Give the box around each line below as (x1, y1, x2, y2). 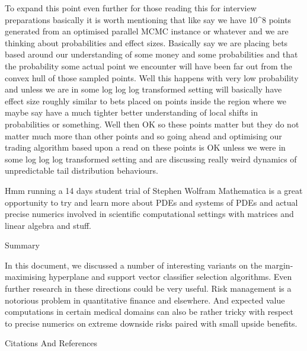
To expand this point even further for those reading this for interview (5, 2, 257, 14)
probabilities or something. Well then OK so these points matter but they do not (5, 117, 299, 130)
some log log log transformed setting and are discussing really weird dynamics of (5, 152, 297, 165)
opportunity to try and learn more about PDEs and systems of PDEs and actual (5, 196, 298, 208)
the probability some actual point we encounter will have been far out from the (5, 59, 292, 72)
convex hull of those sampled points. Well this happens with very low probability (5, 71, 299, 84)
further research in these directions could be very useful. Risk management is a (5, 282, 292, 295)
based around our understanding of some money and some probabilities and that (5, 48, 298, 60)
